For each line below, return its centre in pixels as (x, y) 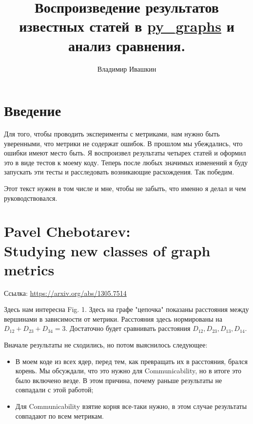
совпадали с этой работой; (54, 390)
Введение (33, 110)
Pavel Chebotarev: (67, 231)
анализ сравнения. (127, 45)
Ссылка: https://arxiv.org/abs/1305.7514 (65, 293)
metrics (29, 269)
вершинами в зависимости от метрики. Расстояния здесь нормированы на (113, 318)
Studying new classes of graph (107, 250)
